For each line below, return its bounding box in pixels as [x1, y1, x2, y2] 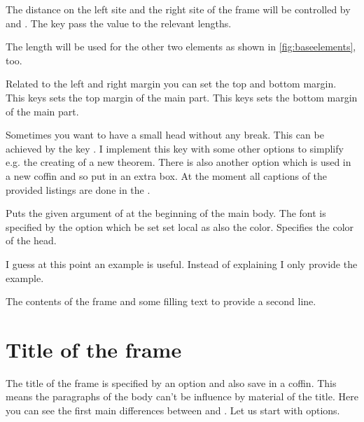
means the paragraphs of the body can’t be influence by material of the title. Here [6, 389, 358, 404]
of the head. [6, 233, 57, 248]
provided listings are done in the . [6, 182, 150, 197]
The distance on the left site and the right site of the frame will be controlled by [6, 2, 351, 16]
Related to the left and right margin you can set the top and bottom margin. [6, 76, 337, 91]
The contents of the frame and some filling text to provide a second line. [6, 294, 316, 309]
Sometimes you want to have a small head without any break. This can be [6, 127, 324, 142]
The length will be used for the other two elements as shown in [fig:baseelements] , [6, 39, 356, 54]
